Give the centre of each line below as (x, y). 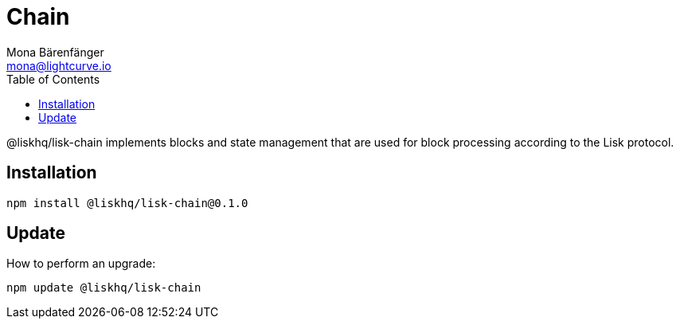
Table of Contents (53, 79)
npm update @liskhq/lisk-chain (104, 288)
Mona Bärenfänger (55, 52)
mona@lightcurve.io (59, 65)
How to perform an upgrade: (81, 264)
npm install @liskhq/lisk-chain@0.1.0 (127, 203)
